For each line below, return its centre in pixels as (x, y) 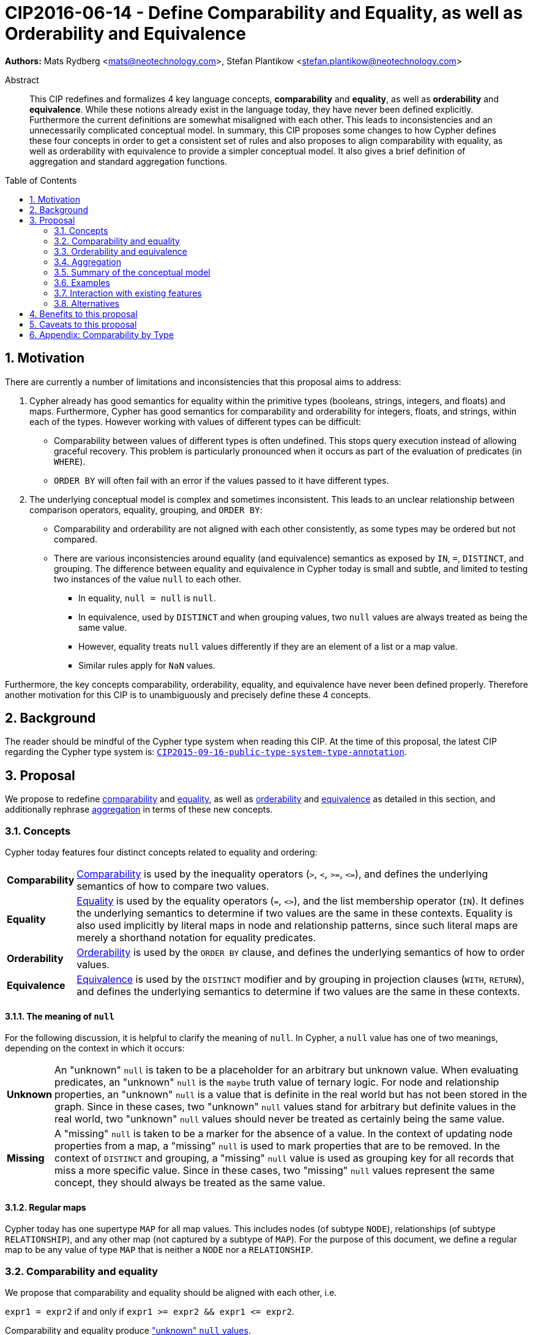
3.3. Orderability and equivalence (121, 251)
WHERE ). (70, 461)
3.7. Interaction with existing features (128, 293)
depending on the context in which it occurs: (95, 1048)
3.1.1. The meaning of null (60, 1016)
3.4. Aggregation (88, 261)
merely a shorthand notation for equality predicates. (196, 938)
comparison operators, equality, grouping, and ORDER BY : (146, 510)
